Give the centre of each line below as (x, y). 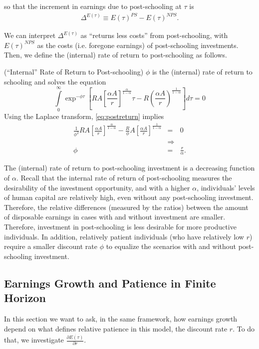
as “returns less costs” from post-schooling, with (154, 35)
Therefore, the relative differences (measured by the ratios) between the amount (126, 207)
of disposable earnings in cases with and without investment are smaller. (115, 217)
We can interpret (30, 35)
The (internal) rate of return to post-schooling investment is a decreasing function (129, 168)
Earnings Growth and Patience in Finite (110, 283)
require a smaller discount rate (51, 246)
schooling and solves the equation (55, 81)
